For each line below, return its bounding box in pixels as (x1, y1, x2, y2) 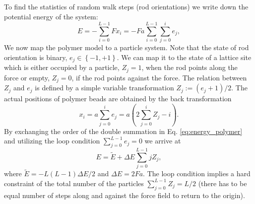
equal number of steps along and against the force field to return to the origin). (4, 190, 245, 200)
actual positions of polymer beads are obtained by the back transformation (4, 93, 232, 104)
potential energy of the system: (4, 11, 98, 21)
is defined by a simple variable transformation (35, 82, 174, 93)
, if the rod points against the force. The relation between (71, 72, 247, 82)
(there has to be (198, 178, 247, 188)
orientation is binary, (4, 52, 67, 62)
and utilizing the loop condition (4, 136, 100, 146)
